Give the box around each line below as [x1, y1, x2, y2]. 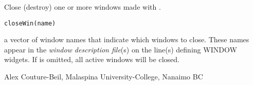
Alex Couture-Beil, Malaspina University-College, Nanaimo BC [4, 71, 203, 82]
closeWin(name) [4, 19, 56, 27]
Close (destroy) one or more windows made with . [4, 2, 161, 12]
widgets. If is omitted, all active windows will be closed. [4, 54, 179, 65]
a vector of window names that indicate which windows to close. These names [4, 34, 249, 45]
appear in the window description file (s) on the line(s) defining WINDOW [4, 44, 237, 54]
